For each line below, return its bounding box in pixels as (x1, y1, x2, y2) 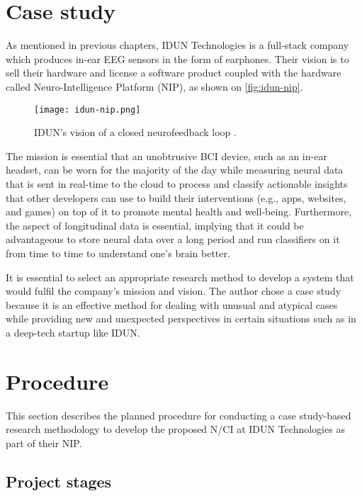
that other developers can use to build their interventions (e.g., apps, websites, (6, 190, 346, 205)
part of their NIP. (6, 435, 82, 450)
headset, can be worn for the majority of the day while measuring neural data (6, 162, 344, 177)
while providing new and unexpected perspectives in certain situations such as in (6, 311, 356, 326)
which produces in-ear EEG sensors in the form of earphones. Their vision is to (6, 51, 349, 66)
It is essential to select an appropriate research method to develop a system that (6, 269, 354, 284)
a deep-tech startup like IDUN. (6, 325, 140, 339)
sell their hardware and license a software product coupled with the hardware (6, 65, 341, 80)
